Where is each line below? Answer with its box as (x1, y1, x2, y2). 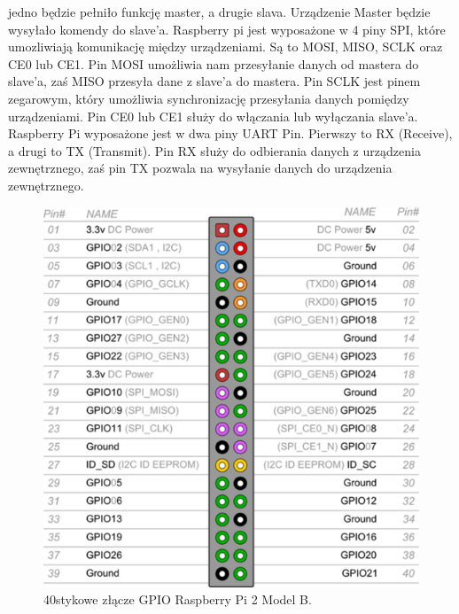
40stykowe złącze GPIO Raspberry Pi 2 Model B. (43, 590, 312, 609)
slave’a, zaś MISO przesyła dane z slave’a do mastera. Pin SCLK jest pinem (8, 72, 421, 90)
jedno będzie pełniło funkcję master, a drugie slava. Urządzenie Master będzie (8, 3, 431, 20)
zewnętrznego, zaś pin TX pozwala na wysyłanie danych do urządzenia (8, 159, 393, 177)
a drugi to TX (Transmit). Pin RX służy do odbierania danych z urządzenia (8, 141, 421, 159)
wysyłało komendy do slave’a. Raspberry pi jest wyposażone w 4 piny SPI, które (8, 19, 446, 38)
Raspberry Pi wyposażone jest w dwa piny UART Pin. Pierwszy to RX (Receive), (8, 124, 453, 143)
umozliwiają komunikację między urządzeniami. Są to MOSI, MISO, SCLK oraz (8, 37, 443, 56)
